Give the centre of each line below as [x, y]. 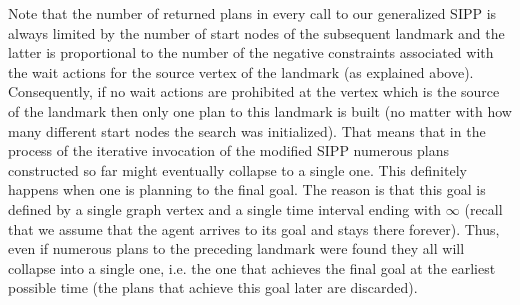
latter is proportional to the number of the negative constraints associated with [251, 52]
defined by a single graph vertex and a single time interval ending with [225, 208]
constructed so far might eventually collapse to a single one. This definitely [237, 169]
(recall [483, 208]
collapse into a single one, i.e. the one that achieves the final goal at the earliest [252, 267]
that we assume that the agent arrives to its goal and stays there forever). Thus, [254, 228]
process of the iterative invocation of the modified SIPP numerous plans [229, 150]
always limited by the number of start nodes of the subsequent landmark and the [256, 32]
